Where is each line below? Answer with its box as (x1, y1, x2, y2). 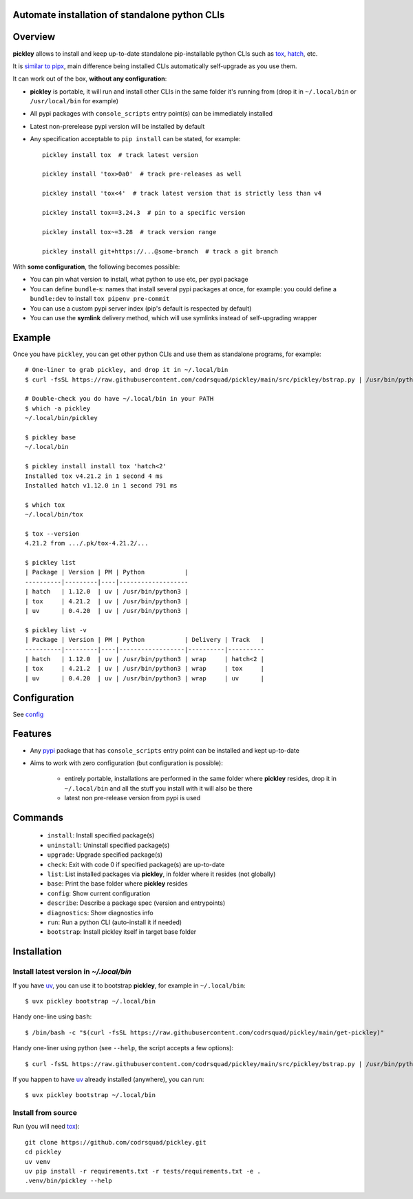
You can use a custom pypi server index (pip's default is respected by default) (30, 304, 252, 313)
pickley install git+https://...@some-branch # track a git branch (42, 247, 278, 255)
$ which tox (25, 501, 65, 509)
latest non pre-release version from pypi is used (64, 794, 201, 802)
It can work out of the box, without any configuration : (12, 74, 167, 83)
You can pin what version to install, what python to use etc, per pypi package (30, 275, 248, 284)
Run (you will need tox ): (12, 1123, 80, 1131)
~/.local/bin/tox (25, 510, 83, 519)
